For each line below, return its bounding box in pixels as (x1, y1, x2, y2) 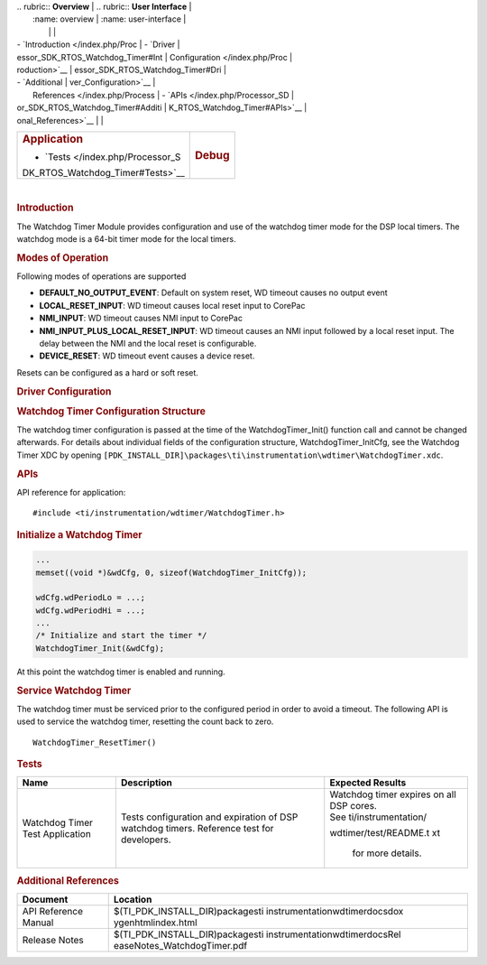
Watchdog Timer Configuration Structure (16, 404, 207, 417)
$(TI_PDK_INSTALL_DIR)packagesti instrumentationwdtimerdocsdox (113, 905, 404, 917)
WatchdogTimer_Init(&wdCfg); (35, 643, 165, 654)
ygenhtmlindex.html (113, 916, 198, 929)
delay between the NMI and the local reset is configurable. (39, 338, 257, 348)
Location (113, 893, 152, 905)
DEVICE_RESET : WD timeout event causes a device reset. (39, 350, 255, 361)
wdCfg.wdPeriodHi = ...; (35, 605, 146, 616)
